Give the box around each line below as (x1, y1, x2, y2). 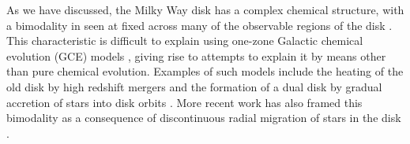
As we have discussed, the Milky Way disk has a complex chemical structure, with (6, 2, 404, 17)
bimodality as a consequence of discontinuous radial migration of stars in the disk (6, 109, 401, 126)
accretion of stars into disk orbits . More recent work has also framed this (6, 94, 363, 110)
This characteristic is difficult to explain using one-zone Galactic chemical (6, 32, 363, 49)
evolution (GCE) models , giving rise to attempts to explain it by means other (6, 47, 386, 64)
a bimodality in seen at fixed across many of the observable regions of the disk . (6, 17, 393, 33)
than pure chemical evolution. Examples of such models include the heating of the (6, 63, 404, 79)
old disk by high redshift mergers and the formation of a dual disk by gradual (6, 78, 382, 94)
